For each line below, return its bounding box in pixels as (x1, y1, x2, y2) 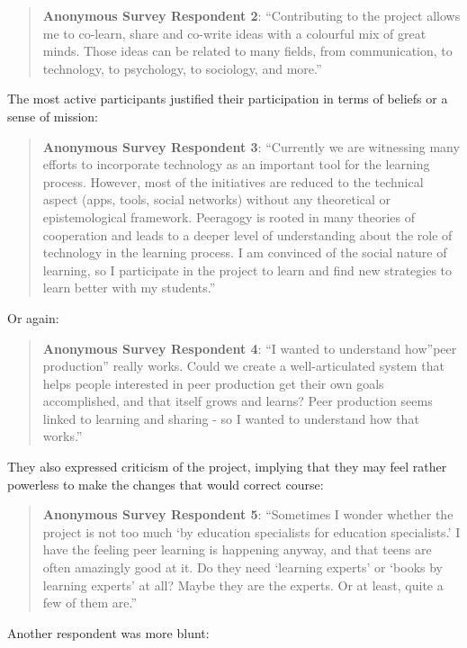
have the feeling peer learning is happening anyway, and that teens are (42, 540, 432, 559)
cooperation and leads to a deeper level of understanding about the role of (42, 225, 453, 244)
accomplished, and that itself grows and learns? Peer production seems (42, 391, 433, 410)
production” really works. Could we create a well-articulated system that (42, 356, 445, 375)
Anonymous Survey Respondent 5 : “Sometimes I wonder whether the (42, 505, 454, 524)
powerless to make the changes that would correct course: (7, 474, 324, 493)
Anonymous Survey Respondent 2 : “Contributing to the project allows (42, 6, 461, 24)
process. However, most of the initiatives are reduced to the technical (42, 172, 424, 191)
